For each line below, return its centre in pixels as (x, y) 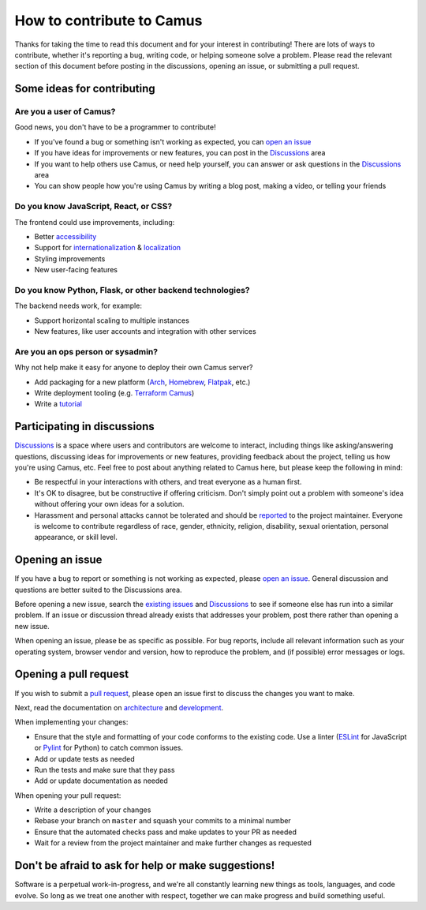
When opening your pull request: (68, 795)
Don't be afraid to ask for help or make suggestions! (145, 865)
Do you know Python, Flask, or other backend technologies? (132, 290)
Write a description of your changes (93, 810)
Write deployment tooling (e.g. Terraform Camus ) (114, 393)
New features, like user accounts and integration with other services (145, 331)
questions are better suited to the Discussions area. (98, 590)
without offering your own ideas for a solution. (109, 504)
